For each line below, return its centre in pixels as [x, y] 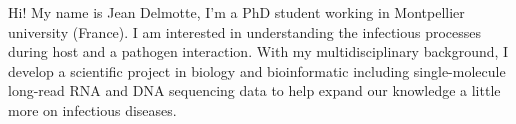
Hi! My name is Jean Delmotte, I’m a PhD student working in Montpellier [236, 12]
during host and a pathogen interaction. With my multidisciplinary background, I [258, 51]
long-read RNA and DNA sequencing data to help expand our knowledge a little [254, 90]
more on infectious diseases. [92, 109]
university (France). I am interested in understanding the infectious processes [245, 31]
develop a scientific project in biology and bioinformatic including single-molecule [257, 70]
